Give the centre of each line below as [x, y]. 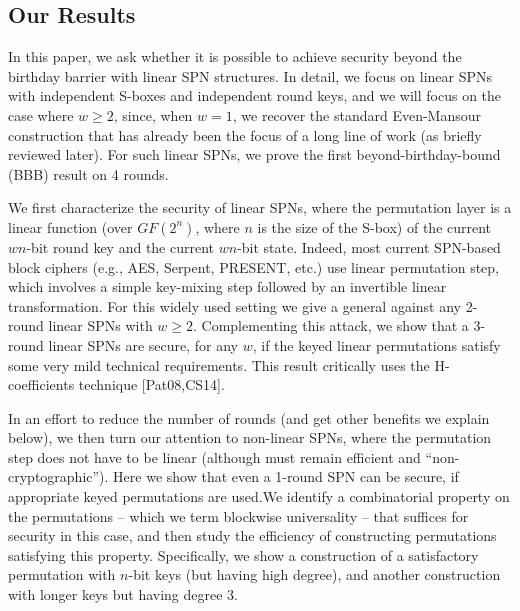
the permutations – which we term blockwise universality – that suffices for [238, 515]
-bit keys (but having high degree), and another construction [314, 574]
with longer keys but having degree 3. [123, 594]
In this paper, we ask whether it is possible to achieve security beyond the [235, 56]
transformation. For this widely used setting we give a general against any [235, 305]
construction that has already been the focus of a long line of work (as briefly [245, 134]
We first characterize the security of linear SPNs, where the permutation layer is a [260, 207]
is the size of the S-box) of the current [374, 226]
